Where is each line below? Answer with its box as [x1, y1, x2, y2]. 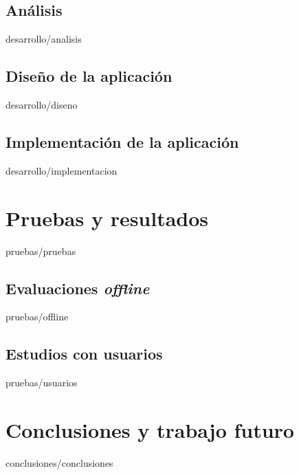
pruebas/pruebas [5, 243, 76, 258]
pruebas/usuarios [5, 375, 78, 390]
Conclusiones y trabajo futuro [5, 415, 294, 443]
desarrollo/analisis [5, 32, 82, 46]
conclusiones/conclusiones [5, 455, 113, 470]
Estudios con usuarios [5, 343, 163, 364]
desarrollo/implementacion [5, 163, 118, 177]
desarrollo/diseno [5, 98, 78, 111]
